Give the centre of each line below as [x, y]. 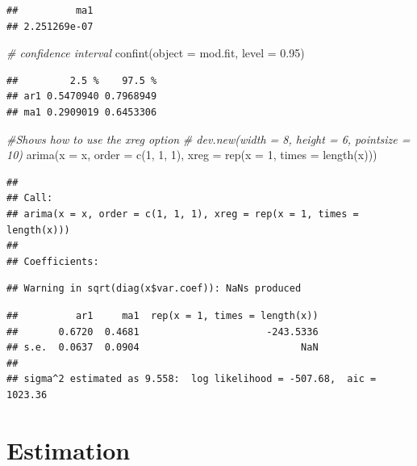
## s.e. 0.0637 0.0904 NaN [163, 348]
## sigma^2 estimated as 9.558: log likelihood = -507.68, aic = [192, 379]
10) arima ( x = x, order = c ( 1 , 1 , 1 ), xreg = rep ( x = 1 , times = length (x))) [192, 155]
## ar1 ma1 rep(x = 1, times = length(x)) [163, 315]
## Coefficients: [53, 261]
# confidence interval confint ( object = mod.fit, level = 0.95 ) [156, 53]
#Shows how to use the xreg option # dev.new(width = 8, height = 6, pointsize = [208, 139]
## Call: [30, 198]
